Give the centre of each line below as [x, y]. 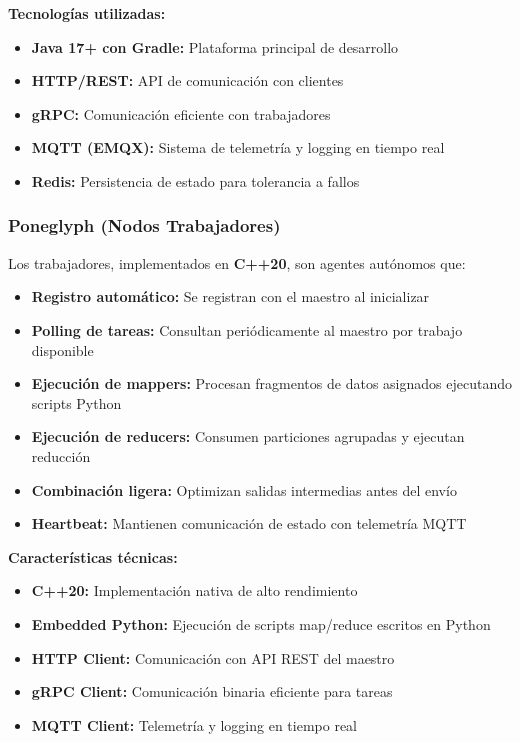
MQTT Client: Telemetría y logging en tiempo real [194, 724]
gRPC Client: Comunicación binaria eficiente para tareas [212, 691]
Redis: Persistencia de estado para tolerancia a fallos [195, 180]
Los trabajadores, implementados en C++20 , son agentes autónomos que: [237, 262]
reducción [61, 455]
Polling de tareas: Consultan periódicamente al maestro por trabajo [247, 329]
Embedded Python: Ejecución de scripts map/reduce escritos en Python [261, 623]
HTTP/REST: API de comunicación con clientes [187, 80]
